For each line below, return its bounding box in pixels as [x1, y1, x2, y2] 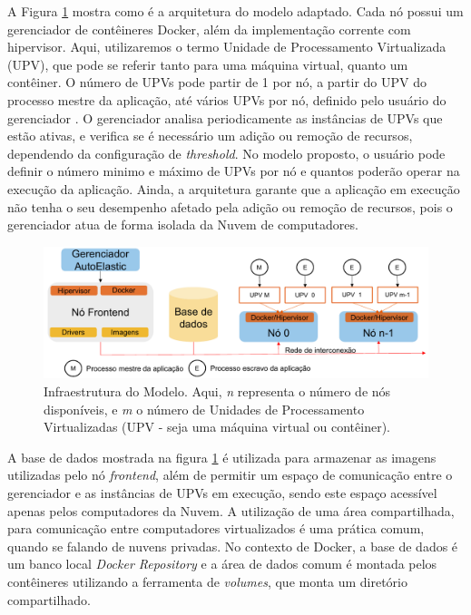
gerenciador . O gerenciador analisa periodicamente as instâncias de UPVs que [7, 108, 443, 127]
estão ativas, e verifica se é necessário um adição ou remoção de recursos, [7, 126, 413, 145]
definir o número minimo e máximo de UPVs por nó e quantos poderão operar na [7, 161, 460, 181]
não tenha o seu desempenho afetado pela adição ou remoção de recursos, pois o [7, 197, 453, 216]
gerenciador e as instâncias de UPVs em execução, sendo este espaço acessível [7, 483, 437, 503]
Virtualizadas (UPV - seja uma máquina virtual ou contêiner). [44, 417, 390, 436]
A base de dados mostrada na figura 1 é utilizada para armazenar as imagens [7, 447, 437, 466]
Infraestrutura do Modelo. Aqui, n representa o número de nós [44, 382, 391, 401]
